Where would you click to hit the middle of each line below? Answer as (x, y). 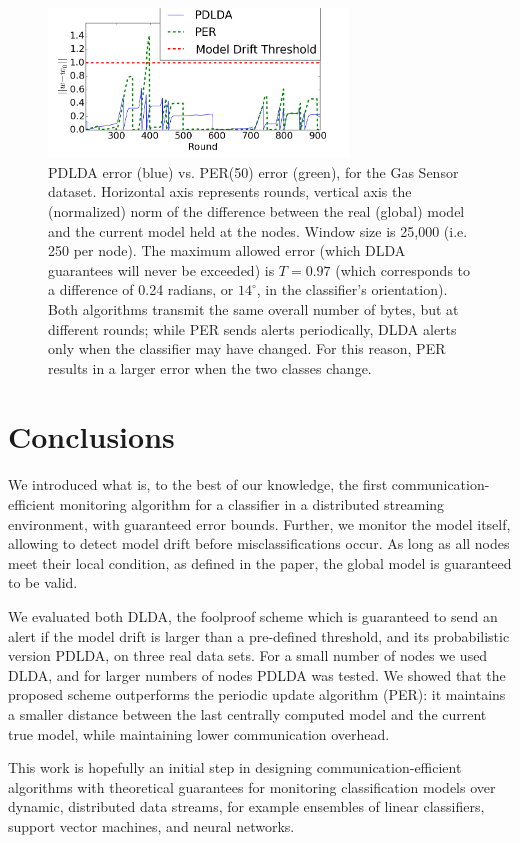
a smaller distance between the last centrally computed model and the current (247, 713)
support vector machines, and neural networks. (151, 825)
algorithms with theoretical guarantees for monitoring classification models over (252, 786)
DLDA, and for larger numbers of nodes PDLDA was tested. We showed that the (257, 674)
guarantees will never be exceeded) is (161, 269)
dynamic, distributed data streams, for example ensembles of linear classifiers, (246, 806)
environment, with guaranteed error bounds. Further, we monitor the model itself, (259, 523)
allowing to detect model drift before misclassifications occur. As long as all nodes (259, 543)
